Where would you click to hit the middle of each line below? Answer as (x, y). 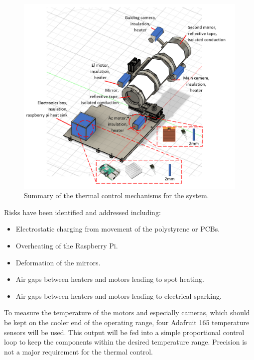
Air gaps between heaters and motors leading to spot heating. (110, 279)
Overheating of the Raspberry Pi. (67, 245)
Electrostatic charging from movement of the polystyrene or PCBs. (118, 229)
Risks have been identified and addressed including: (82, 212)
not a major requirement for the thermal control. (78, 351)
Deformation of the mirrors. (58, 262)
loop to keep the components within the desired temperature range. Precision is (126, 342)
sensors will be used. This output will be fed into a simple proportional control (124, 332)
